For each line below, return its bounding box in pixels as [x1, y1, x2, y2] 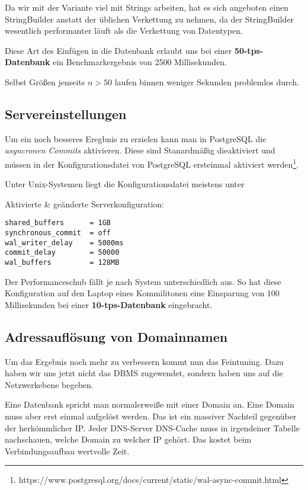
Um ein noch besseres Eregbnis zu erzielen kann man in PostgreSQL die [5, 132, 267, 145]
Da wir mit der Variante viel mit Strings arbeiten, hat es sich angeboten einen [5, 1, 288, 13]
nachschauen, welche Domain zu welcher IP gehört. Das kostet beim [5, 433, 252, 446]
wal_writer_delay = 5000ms [5, 238, 124, 247]
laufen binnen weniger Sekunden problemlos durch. [114, 75, 300, 88]
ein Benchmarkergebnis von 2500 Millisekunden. [53, 56, 227, 68]
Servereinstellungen [5, 104, 127, 123]
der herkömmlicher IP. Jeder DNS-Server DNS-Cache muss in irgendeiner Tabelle [5, 421, 300, 434]
